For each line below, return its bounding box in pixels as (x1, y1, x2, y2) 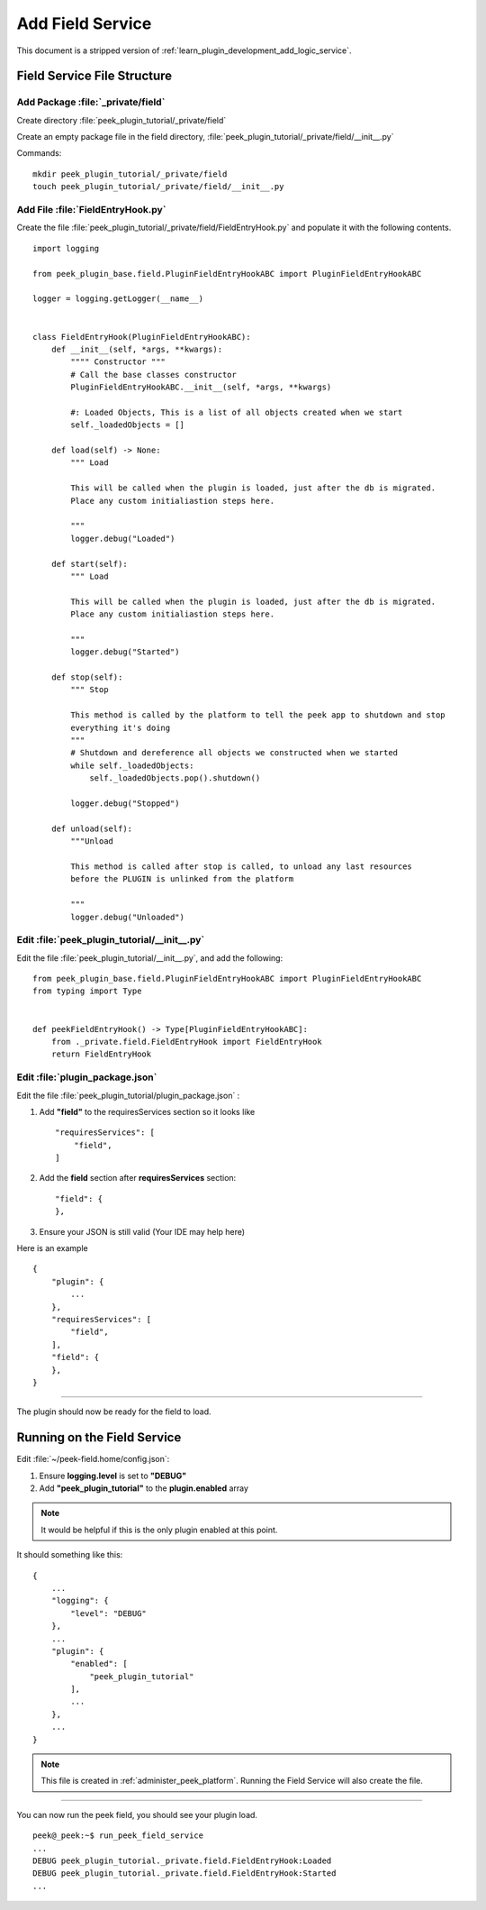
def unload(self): (50, 823, 133, 834)
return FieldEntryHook (50, 1049, 152, 1059)
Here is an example (16, 1243, 89, 1254)
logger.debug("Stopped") (70, 798, 180, 809)
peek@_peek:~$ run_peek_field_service (32, 1831, 204, 1841)
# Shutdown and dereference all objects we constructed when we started (70, 748, 399, 758)
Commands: (16, 148, 62, 159)
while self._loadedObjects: (70, 760, 194, 771)
